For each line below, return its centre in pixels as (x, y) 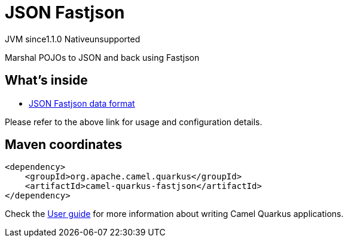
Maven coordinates (64, 145)
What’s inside (46, 80)
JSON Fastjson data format (82, 103)
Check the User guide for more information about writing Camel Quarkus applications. (174, 214)
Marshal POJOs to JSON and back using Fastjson (102, 57)
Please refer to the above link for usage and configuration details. (134, 122)
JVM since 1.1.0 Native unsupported (73, 39)
